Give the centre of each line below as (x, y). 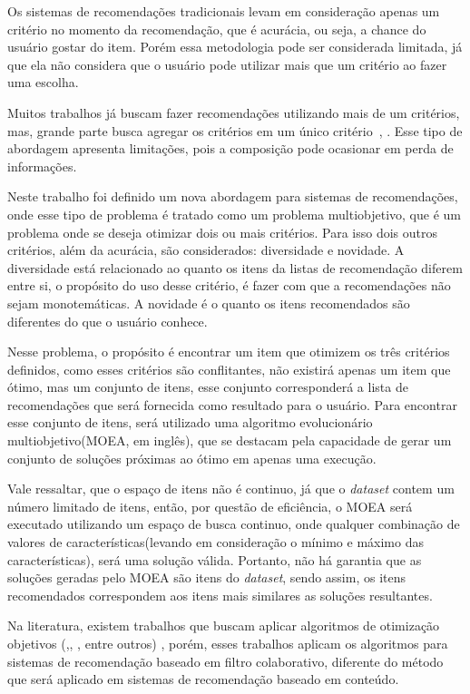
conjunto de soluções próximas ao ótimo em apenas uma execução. (192, 458)
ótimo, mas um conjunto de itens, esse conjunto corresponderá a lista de (208, 387)
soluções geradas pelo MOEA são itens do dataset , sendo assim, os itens (206, 577)
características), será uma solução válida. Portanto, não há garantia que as (215, 559)
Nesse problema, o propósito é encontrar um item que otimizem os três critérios (229, 352)
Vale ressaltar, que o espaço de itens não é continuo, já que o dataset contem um (231, 489)
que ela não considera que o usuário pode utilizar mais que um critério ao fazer (227, 64)
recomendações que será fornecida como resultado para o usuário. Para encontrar (232, 404)
